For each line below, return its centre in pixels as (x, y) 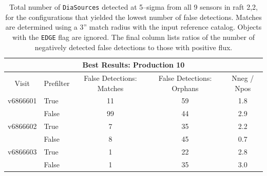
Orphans (185, 88)
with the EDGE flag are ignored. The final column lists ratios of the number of (133, 37)
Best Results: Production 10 (133, 65)
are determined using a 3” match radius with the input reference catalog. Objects (133, 27)
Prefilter (57, 83)
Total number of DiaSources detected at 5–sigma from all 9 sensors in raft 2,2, (133, 7)
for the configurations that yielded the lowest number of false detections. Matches (133, 17)
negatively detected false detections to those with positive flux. (133, 47)
